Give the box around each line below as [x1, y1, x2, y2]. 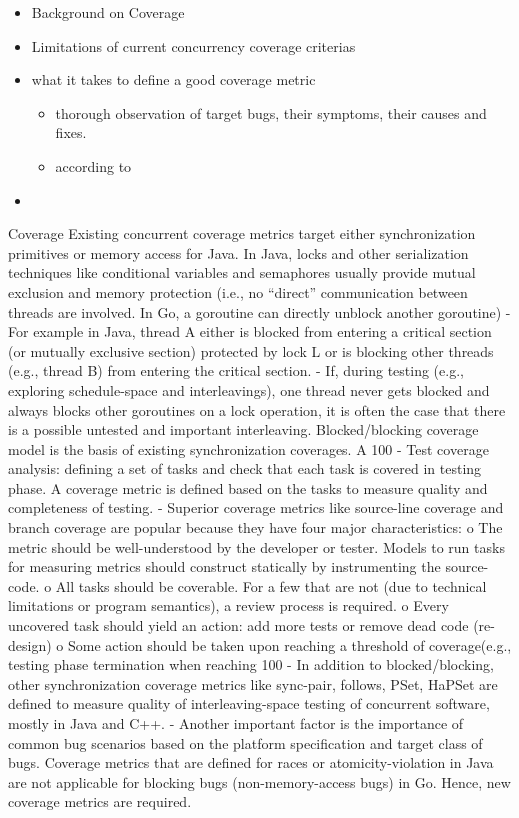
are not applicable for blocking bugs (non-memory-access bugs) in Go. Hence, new [8, 771, 511, 792]
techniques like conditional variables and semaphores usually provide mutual [8, 262, 476, 283]
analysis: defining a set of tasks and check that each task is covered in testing [8, 458, 482, 479]
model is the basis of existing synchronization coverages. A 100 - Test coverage [8, 438, 489, 459]
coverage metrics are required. [8, 791, 192, 812]
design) [8, 634, 52, 655]
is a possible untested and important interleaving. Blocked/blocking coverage [8, 419, 479, 440]
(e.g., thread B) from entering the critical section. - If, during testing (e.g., [8, 360, 464, 381]
